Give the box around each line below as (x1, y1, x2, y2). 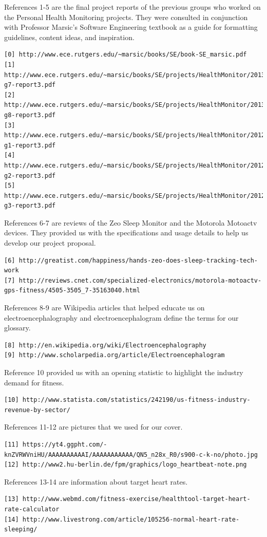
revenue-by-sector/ (4, 406, 70, 414)
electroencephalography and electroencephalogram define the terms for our (4, 312, 239, 323)
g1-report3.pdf (4, 141, 56, 149)
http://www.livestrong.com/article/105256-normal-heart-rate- (22, 515, 240, 523)
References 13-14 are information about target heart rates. (4, 476, 188, 487)
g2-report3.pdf (4, 172, 56, 179)
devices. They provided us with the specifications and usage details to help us (4, 227, 249, 238)
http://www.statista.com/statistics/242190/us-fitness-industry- (22, 396, 251, 404)
